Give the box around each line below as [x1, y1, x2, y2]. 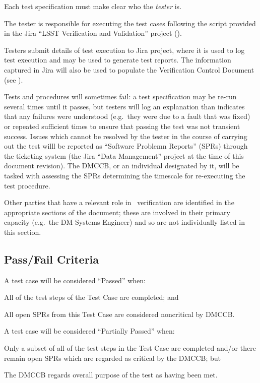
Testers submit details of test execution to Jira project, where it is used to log [4, 44, 245, 55]
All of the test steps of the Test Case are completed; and [4, 292, 179, 302]
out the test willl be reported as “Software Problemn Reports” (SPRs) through [4, 141, 248, 151]
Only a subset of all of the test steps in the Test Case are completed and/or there [4, 343, 256, 353]
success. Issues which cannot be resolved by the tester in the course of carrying [4, 131, 247, 141]
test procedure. [4, 180, 50, 190]
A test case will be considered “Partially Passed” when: [4, 326, 175, 336]
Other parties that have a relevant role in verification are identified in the [4, 197, 234, 208]
